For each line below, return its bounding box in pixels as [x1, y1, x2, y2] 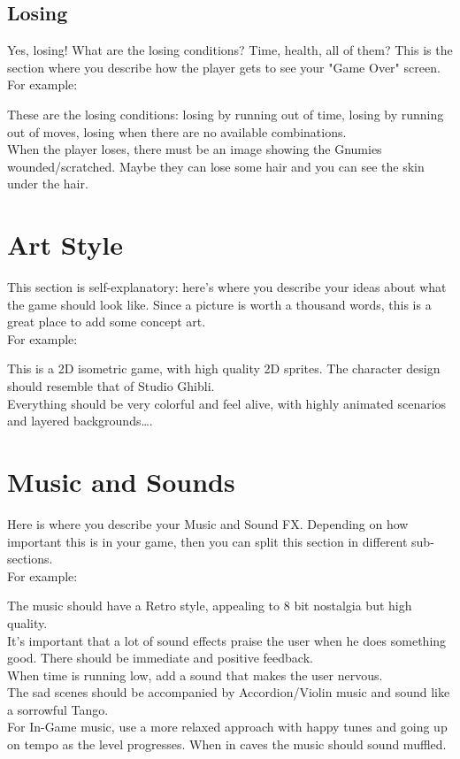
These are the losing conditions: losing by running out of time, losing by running [7, 104, 444, 123]
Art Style [7, 226, 124, 263]
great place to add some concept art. [7, 312, 206, 331]
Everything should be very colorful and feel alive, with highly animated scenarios [7, 394, 447, 412]
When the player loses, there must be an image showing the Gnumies [7, 140, 382, 158]
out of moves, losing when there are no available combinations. [7, 122, 347, 141]
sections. [7, 549, 53, 568]
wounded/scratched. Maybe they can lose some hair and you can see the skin [7, 157, 425, 175]
